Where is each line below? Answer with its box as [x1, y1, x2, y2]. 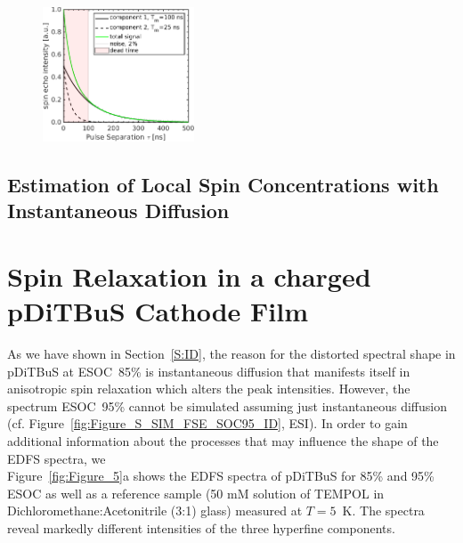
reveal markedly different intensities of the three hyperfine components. [7, 518, 395, 537]
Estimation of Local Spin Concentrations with [7, 170, 439, 198]
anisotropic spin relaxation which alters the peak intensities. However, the [7, 379, 410, 398]
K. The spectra [342, 501, 425, 520]
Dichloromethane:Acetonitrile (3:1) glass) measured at [7, 501, 303, 520]
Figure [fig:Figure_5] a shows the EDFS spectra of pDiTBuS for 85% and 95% [7, 466, 435, 485]
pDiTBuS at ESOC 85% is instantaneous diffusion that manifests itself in [7, 361, 410, 380]
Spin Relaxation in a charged [7, 257, 371, 294]
